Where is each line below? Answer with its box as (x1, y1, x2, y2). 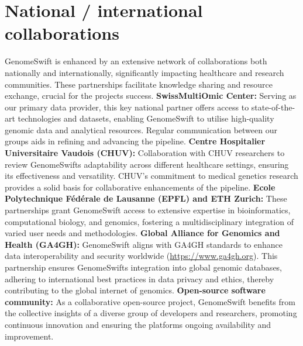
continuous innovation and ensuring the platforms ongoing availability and (5, 318, 271, 330)
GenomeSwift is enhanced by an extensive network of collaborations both (5, 55, 267, 67)
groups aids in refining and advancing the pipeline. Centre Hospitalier (5, 135, 266, 147)
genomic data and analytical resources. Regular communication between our (5, 123, 277, 136)
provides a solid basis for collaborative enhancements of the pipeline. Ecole (5, 181, 276, 193)
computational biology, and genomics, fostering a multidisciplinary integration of (5, 215, 294, 227)
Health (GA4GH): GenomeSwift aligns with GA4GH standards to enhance (5, 238, 283, 250)
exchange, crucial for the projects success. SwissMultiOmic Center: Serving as (5, 89, 297, 102)
